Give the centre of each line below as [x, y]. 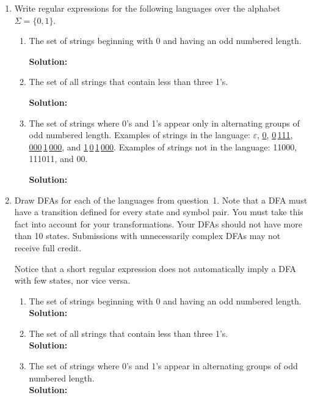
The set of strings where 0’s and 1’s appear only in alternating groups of [164, 123]
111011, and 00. [58, 159]
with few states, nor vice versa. [72, 280]
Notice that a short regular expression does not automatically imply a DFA [155, 268]
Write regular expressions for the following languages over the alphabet [147, 8]
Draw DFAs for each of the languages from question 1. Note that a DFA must [161, 200]
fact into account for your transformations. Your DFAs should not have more [158, 223]
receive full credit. [48, 247]
